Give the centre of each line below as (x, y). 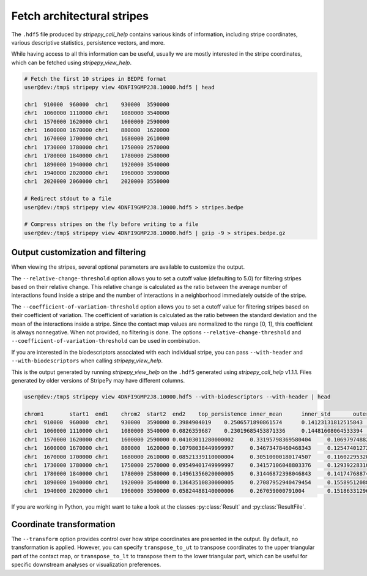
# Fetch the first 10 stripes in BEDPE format (95, 79)
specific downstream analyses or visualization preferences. (86, 565)
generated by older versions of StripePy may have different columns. (98, 380)
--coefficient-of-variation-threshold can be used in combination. (106, 341)
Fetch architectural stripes (80, 16)
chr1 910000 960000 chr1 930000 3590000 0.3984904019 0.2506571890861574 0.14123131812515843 (194, 423)
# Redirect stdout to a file (68, 199)
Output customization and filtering (79, 252)
